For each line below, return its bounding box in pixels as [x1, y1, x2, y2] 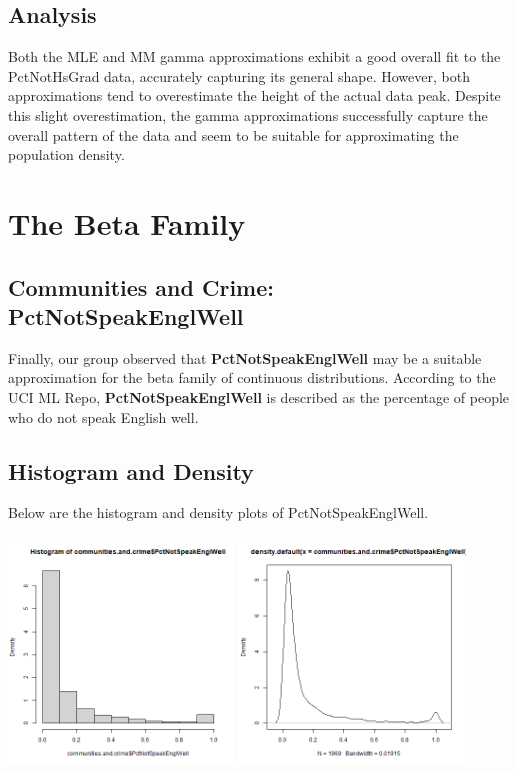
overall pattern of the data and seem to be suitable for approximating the [8, 124, 459, 145]
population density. [8, 144, 125, 165]
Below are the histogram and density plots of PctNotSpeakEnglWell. [8, 502, 429, 523]
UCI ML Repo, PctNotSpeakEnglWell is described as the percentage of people [8, 386, 510, 407]
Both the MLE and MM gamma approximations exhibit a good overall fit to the [8, 46, 501, 67]
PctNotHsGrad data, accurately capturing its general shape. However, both [8, 65, 470, 86]
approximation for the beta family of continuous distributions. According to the [8, 367, 496, 388]
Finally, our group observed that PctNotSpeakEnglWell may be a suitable [8, 347, 482, 368]
